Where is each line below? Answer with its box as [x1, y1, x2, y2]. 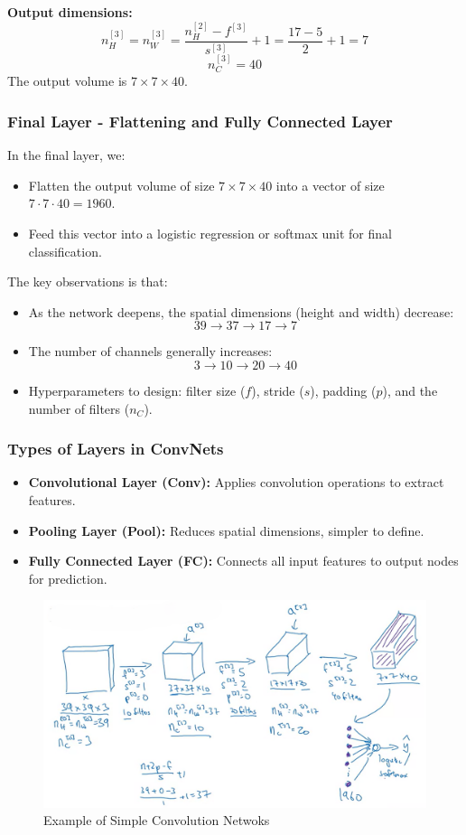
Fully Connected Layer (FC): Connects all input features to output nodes [28, 551, 459, 570]
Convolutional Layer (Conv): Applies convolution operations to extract [28, 473, 444, 492]
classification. [28, 241, 102, 260]
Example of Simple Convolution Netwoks [43, 811, 270, 830]
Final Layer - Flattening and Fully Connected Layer [7, 109, 393, 132]
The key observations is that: [7, 272, 168, 291]
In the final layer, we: [7, 145, 126, 164]
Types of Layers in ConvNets [7, 437, 224, 460]
